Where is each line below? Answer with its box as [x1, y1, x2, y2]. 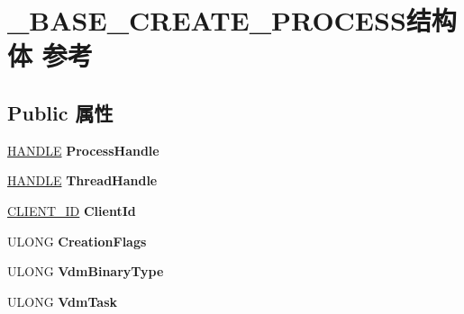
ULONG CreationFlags [7, 231, 147, 250]
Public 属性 [7, 98, 114, 126]
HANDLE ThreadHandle [7, 171, 158, 190]
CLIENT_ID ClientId [7, 201, 136, 220]
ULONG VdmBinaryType [7, 262, 164, 281]
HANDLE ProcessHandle [7, 140, 159, 159]
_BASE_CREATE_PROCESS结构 [7, 2, 457, 39]
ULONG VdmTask [7, 292, 118, 310]
